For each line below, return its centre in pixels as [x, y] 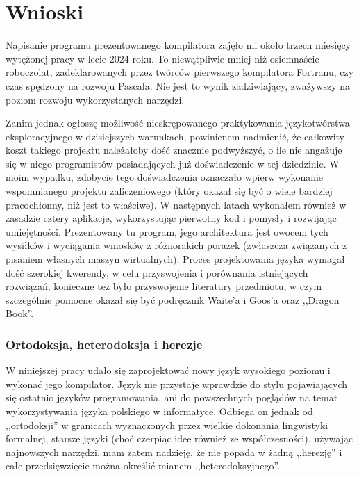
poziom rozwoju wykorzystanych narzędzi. [95, 99]
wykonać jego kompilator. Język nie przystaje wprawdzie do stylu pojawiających [177, 383]
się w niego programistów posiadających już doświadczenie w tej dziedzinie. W [173, 163]
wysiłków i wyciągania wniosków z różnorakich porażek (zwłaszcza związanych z [176, 245]
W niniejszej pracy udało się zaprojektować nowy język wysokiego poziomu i [168, 370]
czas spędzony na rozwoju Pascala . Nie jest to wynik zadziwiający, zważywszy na [178, 85]
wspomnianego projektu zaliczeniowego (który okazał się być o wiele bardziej [169, 191]
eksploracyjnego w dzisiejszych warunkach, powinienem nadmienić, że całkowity [175, 136]
